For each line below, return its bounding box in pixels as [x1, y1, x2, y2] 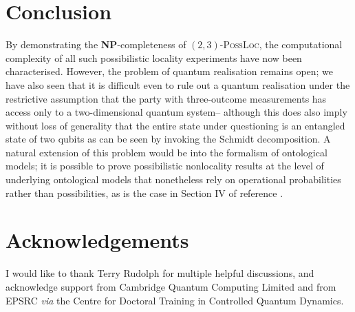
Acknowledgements [6, 226, 189, 254]
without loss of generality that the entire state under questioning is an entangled [6, 118, 345, 132]
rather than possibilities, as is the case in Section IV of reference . [6, 185, 283, 200]
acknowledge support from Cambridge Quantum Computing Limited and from [6, 279, 336, 293]
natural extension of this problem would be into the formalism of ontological [6, 145, 327, 159]
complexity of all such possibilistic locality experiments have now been [6, 50, 302, 65]
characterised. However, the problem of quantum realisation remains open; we [6, 64, 334, 79]
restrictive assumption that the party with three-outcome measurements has [6, 91, 327, 105]
